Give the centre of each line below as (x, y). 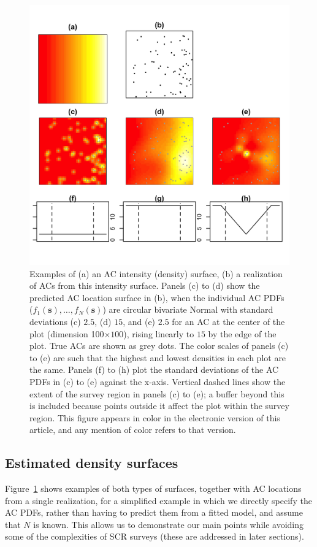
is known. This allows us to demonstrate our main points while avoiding (169, 524)
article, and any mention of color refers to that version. (133, 430)
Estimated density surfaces (92, 463)
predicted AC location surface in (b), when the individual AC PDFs (157, 297)
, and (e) (139, 321)
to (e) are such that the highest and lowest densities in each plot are (158, 357)
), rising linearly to (159, 333)
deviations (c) (55, 321)
